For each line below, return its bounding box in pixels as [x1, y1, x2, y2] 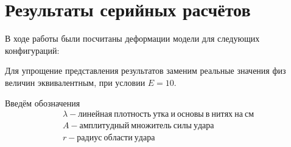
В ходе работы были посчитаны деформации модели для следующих [5, 32, 260, 45]
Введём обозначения [5, 96, 80, 109]
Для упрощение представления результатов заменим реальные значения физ [5, 64, 286, 77]
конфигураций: [5, 44, 60, 56]
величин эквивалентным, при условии [5, 76, 145, 88]
